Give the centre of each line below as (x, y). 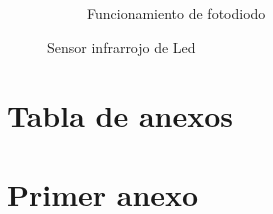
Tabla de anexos (120, 115)
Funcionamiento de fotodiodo (176, 13)
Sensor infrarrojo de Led (121, 46)
